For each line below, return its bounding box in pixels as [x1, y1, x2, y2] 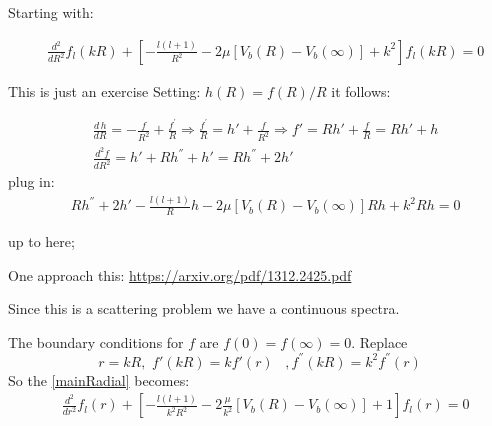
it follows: [331, 80, 391, 101]
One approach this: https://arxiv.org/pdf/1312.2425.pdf [8, 264, 352, 285]
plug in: [8, 171, 55, 192]
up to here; [8, 230, 75, 251]
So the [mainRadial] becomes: [8, 369, 190, 390]
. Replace [351, 331, 408, 352]
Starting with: [8, 2, 94, 22]
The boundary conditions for [8, 331, 184, 352]
